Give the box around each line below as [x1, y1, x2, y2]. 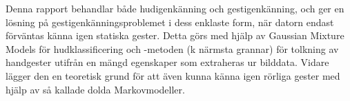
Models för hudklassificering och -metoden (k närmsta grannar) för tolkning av [6, 41, 339, 56]
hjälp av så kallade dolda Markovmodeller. [6, 82, 185, 96]
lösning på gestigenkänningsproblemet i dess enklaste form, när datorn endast [6, 14, 334, 29]
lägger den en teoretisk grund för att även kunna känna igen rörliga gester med [6, 68, 340, 82]
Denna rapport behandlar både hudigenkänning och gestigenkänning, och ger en [6, 1, 344, 15]
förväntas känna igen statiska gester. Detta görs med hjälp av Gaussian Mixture [6, 28, 344, 43]
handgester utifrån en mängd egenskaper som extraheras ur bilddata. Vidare [6, 55, 329, 69]
